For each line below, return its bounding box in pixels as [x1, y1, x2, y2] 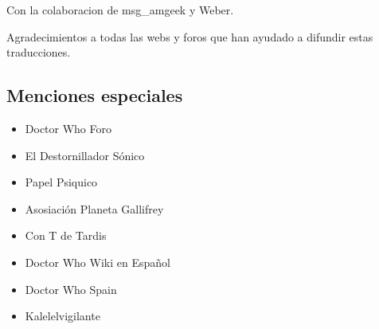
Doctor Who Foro [25, 119, 112, 136]
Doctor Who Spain [25, 280, 117, 297]
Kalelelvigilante [25, 307, 100, 324]
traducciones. [6, 44, 71, 61]
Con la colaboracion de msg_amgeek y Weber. [6, 2, 234, 18]
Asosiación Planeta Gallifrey [25, 200, 164, 217]
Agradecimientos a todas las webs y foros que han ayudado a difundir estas [6, 28, 373, 45]
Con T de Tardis [25, 227, 107, 244]
